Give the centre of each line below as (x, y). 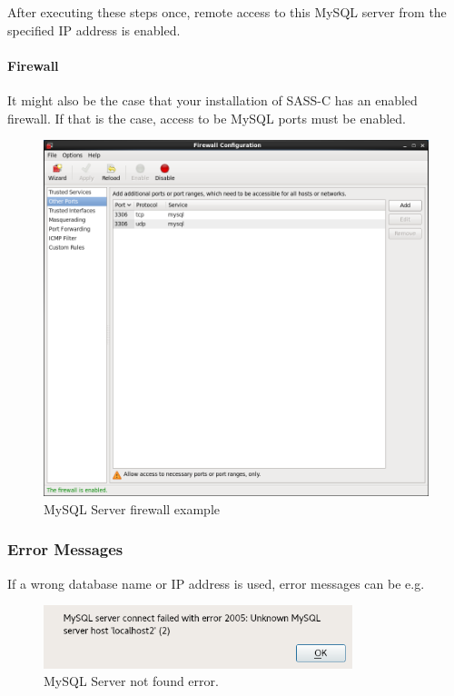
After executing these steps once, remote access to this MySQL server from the (227, 12)
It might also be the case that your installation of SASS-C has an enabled (212, 99)
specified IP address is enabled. (94, 30)
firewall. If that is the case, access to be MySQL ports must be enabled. (207, 118)
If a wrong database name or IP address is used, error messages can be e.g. (216, 583)
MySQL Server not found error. (131, 681)
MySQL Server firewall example (132, 508)
